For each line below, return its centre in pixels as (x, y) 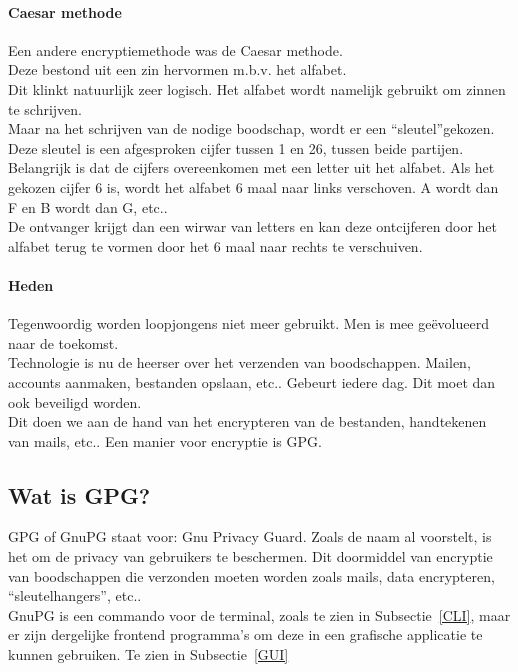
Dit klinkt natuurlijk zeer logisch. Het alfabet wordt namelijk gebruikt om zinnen (257, 88)
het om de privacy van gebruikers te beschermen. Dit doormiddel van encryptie (250, 556)
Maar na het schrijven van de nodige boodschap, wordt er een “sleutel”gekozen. (251, 128)
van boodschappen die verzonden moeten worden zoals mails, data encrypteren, (251, 575)
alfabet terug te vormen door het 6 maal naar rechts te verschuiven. (215, 245)
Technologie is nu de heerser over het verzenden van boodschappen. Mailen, (239, 362)
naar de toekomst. (63, 342)
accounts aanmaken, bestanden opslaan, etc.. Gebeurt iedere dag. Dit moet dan (252, 381)
